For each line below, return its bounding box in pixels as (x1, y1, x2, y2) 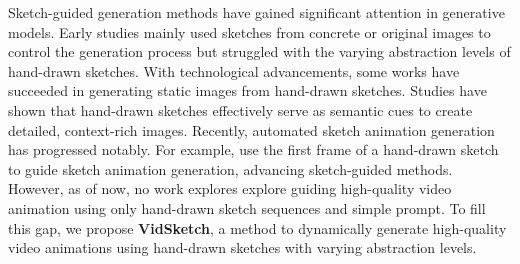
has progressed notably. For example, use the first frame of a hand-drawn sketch (8, 139, 499, 160)
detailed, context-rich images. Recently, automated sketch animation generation (8, 119, 495, 140)
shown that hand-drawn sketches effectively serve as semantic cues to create (8, 99, 473, 120)
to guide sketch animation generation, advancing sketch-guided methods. (8, 158, 453, 179)
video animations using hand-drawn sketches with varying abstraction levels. (8, 237, 477, 258)
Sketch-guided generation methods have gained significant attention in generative (8, 2, 505, 22)
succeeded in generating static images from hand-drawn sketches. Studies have (8, 80, 487, 101)
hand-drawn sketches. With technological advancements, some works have (8, 60, 460, 81)
